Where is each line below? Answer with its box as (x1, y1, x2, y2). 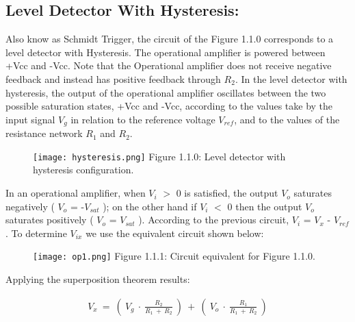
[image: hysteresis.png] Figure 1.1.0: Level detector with (33, 149, 286, 163)
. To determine (5, 225, 67, 240)
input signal (5, 112, 55, 126)
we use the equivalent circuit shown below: (86, 225, 264, 240)
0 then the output (227, 199, 302, 213)
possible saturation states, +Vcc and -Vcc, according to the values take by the (5, 99, 333, 113)
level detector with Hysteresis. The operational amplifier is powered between (5, 45, 326, 59)
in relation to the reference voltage (70, 112, 215, 126)
